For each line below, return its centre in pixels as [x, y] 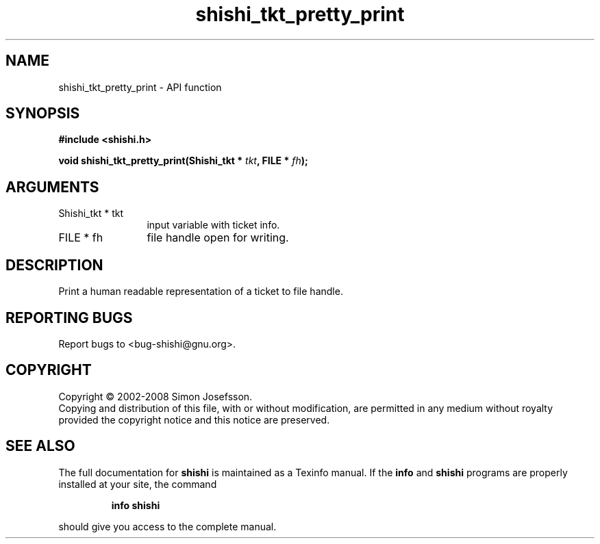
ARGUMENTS [52, 187]
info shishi [136, 505]
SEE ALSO [40, 446]
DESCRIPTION [54, 265]
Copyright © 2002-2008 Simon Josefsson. [155, 396]
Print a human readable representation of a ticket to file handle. [201, 292]
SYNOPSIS [43, 114]
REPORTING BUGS [69, 318]
